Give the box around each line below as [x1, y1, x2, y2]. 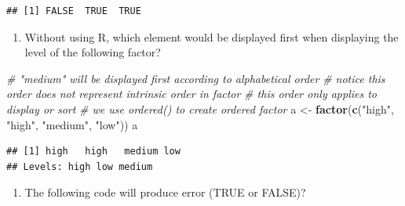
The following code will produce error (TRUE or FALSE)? [24, 184, 306, 201]
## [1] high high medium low [6, 146, 181, 157]
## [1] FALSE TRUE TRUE [6, 5, 141, 16]
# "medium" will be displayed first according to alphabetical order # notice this [6, 70, 385, 86]
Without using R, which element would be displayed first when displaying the [24, 28, 399, 45]
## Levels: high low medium [6, 161, 153, 172]
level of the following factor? [24, 44, 161, 60]
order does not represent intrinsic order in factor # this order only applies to [6, 85, 378, 102]
